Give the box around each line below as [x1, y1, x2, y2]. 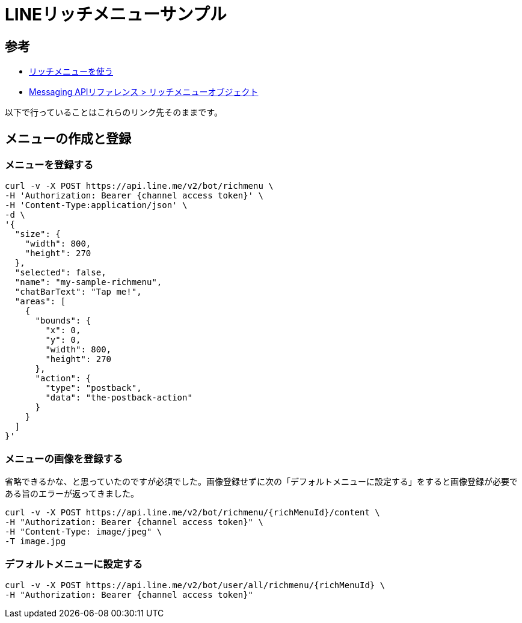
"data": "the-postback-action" [45, 393, 192, 403]
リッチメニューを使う [29, 66, 113, 77]
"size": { [14, 229, 61, 239]
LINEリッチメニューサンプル [5, 4, 227, 25]
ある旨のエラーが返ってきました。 [5, 488, 139, 499]
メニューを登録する [5, 159, 94, 171]
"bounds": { [35, 316, 91, 326]
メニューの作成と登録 [5, 130, 131, 146]
